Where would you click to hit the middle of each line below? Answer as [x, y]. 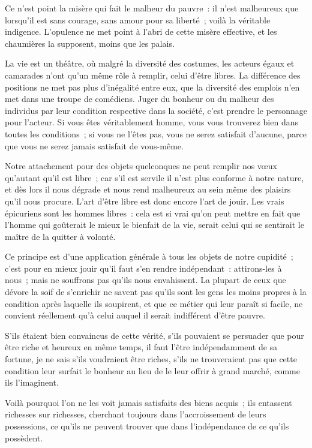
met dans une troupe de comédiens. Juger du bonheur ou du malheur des [139, 99]
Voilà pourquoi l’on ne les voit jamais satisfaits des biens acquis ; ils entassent [148, 402]
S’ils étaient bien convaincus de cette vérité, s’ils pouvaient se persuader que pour [154, 335]
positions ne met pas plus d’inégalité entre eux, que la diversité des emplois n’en [152, 87]
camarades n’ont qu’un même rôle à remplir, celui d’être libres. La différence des [153, 75]
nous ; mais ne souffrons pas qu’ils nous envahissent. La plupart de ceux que [145, 280]
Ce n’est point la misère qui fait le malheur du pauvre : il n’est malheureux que [152, 8]
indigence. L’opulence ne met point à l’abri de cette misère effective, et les [141, 31]
